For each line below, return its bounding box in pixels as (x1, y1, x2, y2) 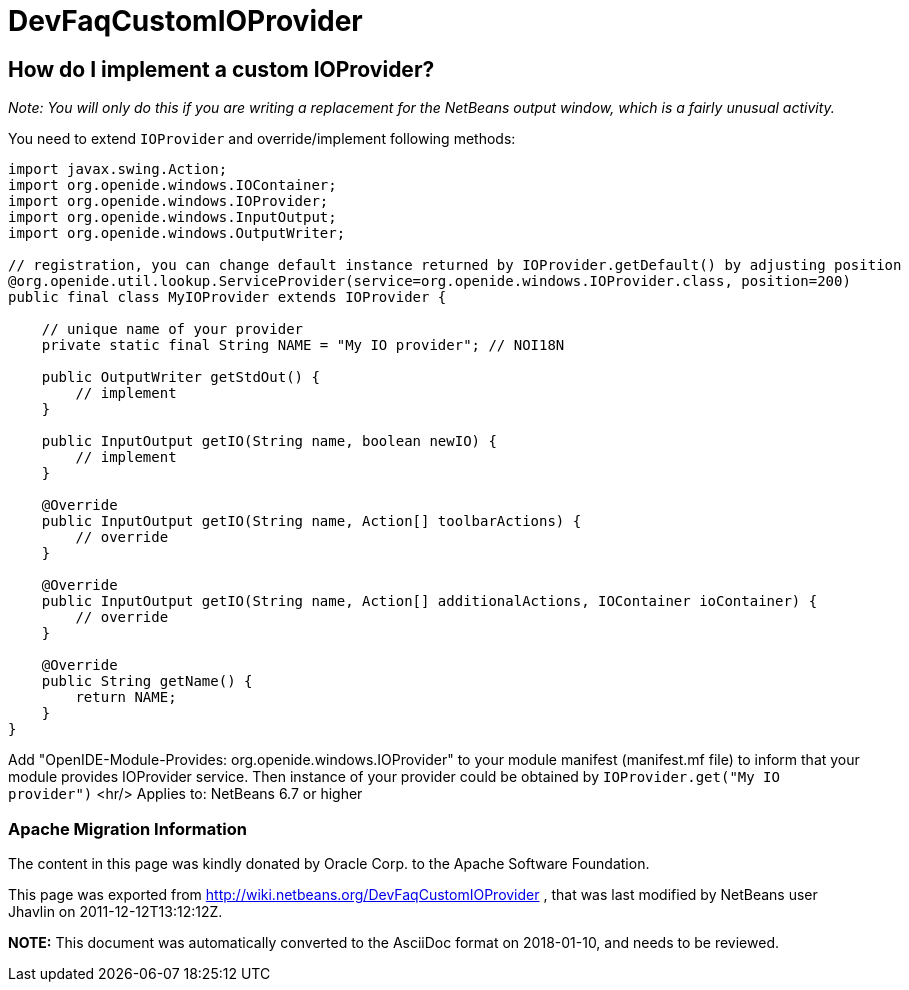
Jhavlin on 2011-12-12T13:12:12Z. (8, 902, 223, 920)
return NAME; (75, 689, 177, 706)
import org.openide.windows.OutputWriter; (8, 225, 346, 242)
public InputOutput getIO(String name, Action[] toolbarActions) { (41, 513, 582, 530)
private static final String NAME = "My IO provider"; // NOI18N (41, 337, 565, 354)
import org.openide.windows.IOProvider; (8, 193, 329, 210)
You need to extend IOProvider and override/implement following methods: (8, 130, 516, 148)
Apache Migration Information (8, 818, 247, 839)
